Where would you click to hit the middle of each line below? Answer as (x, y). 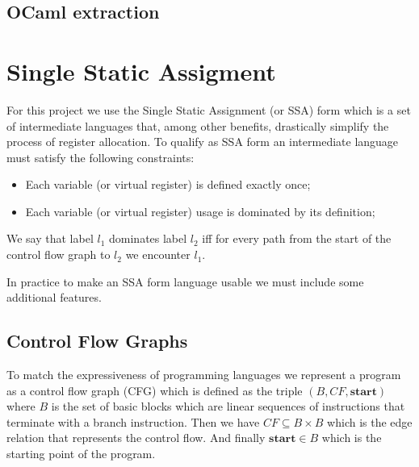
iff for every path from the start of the (297, 238)
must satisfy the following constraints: (101, 157)
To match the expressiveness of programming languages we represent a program (204, 375)
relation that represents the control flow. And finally (136, 438)
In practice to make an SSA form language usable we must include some (185, 281)
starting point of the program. (81, 454)
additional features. (54, 297)
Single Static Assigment (141, 71)
